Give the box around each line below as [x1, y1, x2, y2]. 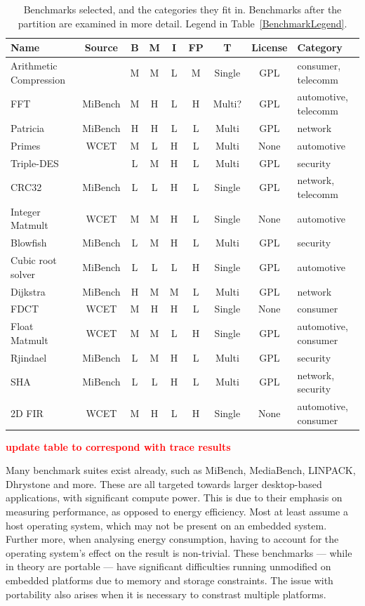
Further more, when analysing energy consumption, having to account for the [6, 532, 339, 546]
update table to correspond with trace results [6, 439, 231, 454]
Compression [11, 72, 65, 86]
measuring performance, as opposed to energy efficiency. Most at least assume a [6, 504, 348, 519]
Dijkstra [11, 284, 46, 298]
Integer [11, 204, 41, 218]
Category [297, 40, 343, 55]
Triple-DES [11, 155, 59, 170]
